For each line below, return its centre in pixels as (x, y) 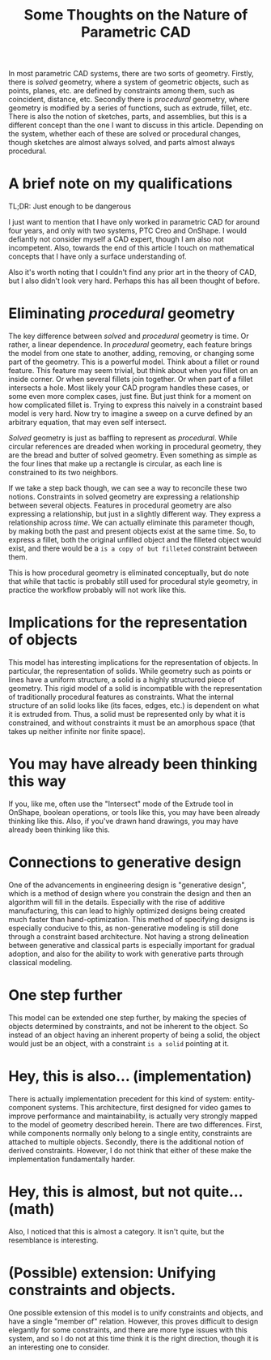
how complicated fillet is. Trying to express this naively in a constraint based (135, 405)
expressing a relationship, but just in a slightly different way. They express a (135, 514)
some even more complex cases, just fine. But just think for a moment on (130, 397)
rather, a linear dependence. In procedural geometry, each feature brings (130, 345)
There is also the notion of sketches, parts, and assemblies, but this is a (128, 117)
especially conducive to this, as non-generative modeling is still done (123, 928)
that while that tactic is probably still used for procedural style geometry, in (133, 581)
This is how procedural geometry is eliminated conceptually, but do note (129, 573)
